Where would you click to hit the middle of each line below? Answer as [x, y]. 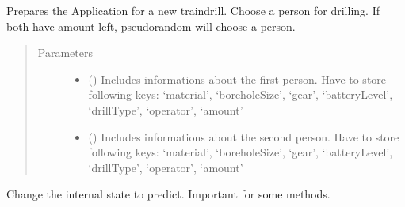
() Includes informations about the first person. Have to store [237, 79]
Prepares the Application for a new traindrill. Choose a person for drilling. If [193, 10]
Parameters [65, 53]
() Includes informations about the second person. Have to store [244, 136]
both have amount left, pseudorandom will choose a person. [151, 26]
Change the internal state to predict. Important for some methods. [168, 194]
